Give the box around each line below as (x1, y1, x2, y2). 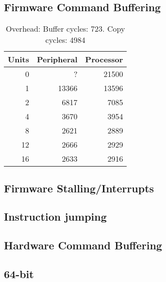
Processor (85, 54, 123, 65)
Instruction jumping (4, 209, 107, 224)
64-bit (4, 266, 34, 281)
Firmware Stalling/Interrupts (4, 180, 154, 195)
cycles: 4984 (45, 34, 85, 46)
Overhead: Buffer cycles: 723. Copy (6, 23, 125, 35)
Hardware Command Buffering (4, 238, 162, 253)
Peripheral (36, 54, 78, 65)
